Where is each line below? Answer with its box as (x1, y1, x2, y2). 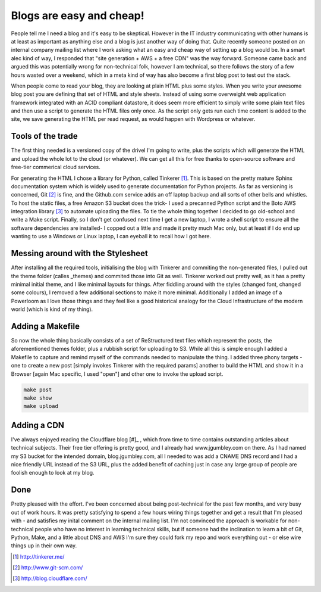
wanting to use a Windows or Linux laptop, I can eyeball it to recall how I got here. (11, 233, 212, 240)
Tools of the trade (11, 131, 78, 141)
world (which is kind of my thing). (11, 306, 93, 313)
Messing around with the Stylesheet (11, 248, 149, 258)
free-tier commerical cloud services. (11, 164, 100, 171)
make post (23, 386, 52, 393)
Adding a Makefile (11, 321, 80, 331)
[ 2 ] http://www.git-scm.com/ (12, 564, 83, 571)
